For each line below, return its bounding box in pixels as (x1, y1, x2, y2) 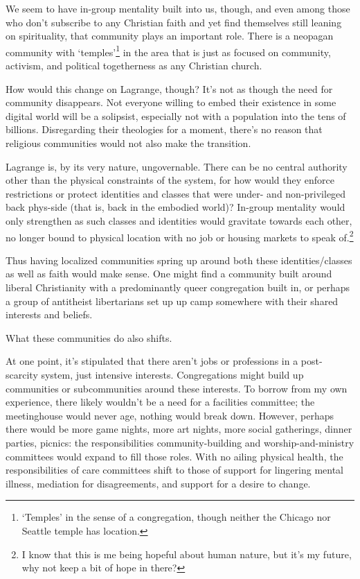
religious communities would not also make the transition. (6, 136, 251, 150)
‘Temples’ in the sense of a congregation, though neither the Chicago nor (21, 510, 331, 524)
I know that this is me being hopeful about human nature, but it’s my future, (21, 546, 352, 561)
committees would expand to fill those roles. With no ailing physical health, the (6, 449, 343, 463)
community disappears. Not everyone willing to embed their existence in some (6, 95, 336, 110)
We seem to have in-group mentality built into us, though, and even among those (6, 1, 350, 15)
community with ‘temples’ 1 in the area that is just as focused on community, (6, 42, 331, 59)
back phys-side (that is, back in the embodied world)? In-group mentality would (6, 200, 345, 214)
